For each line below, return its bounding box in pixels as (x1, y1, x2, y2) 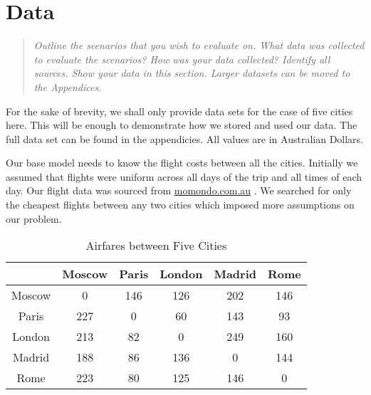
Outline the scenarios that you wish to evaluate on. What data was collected (33, 38, 365, 53)
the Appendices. (33, 79, 102, 94)
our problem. (6, 211, 62, 226)
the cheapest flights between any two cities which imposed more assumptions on (6, 197, 355, 212)
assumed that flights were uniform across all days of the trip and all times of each (6, 169, 362, 184)
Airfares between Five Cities (85, 237, 227, 254)
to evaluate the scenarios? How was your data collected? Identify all (33, 51, 330, 66)
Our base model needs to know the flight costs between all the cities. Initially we (6, 155, 358, 170)
